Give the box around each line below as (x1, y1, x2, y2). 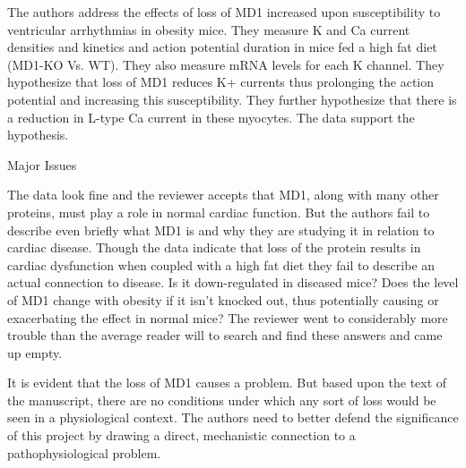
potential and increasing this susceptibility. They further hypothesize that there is (7, 89, 457, 108)
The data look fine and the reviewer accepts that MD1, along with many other (7, 185, 439, 204)
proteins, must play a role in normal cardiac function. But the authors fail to (7, 202, 430, 221)
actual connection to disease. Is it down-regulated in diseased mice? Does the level (7, 273, 459, 292)
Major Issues (7, 155, 77, 174)
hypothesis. (7, 125, 69, 144)
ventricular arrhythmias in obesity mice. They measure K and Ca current (7, 20, 410, 38)
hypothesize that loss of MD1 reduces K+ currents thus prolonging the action (7, 72, 435, 91)
